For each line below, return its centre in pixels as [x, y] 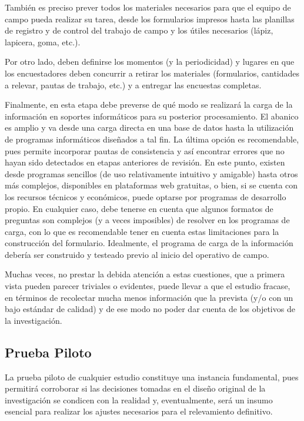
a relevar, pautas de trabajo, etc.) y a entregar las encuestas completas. [133, 84]
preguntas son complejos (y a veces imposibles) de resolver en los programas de [147, 220]
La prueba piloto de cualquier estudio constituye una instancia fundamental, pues [152, 377]
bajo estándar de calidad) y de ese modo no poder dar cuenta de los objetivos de [150, 309]
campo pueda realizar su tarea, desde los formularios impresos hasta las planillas [150, 19]
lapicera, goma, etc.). [43, 42]
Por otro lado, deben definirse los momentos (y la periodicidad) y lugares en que [150, 62]
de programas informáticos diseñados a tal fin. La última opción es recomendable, [152, 139]
